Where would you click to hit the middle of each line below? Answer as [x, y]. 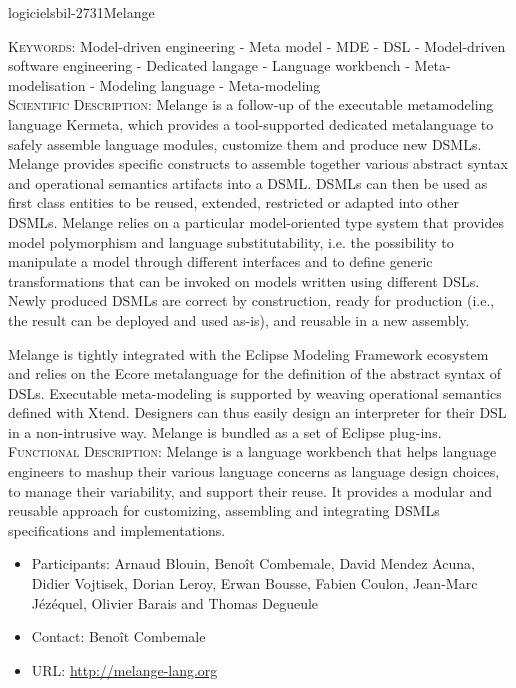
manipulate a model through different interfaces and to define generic [220, 261]
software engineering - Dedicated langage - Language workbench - [209, 65]
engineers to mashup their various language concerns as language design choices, [254, 471]
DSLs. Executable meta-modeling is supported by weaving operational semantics [255, 392]
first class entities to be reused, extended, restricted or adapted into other [234, 202]
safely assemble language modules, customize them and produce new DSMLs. [245, 143]
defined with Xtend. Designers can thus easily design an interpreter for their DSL [257, 412]
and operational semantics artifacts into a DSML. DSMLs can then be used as [248, 182]
